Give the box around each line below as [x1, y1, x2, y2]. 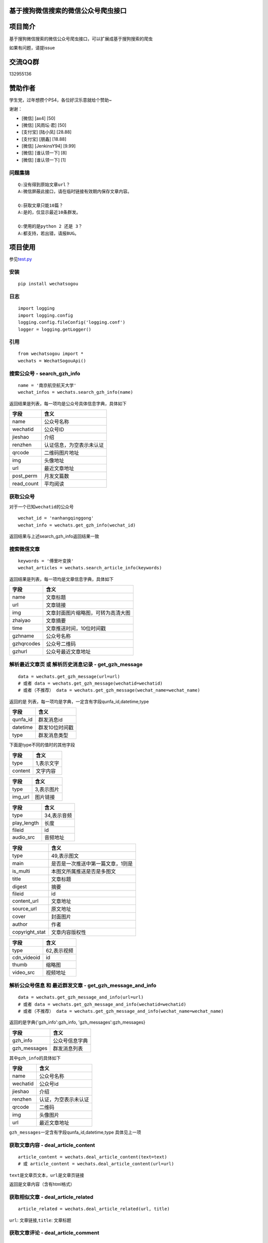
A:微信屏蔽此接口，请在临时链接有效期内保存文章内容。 [18, 189, 132, 194]
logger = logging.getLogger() [18, 326, 92, 332]
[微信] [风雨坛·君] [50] [21, 122, 67, 128]
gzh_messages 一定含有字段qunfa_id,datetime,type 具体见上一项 [9, 1129, 141, 1136]
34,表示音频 [44, 812, 72, 819]
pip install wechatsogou [18, 281, 78, 287]
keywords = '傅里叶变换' [18, 558, 74, 564]
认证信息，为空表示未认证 [44, 442, 104, 448]
